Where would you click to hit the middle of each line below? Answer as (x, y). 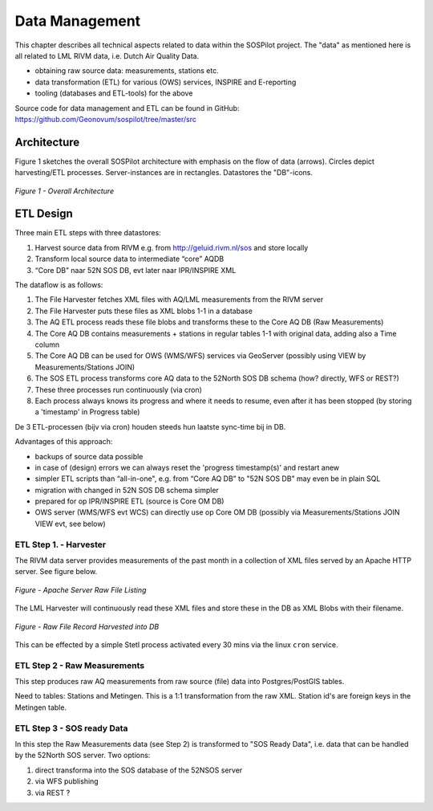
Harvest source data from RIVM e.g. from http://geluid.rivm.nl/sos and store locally (172, 247)
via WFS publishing (67, 781)
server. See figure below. (56, 572)
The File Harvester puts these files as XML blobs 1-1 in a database (144, 311)
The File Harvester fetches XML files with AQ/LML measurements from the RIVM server (179, 300)
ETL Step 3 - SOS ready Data (71, 728)
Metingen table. (41, 707)
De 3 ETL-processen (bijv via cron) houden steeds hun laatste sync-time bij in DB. (150, 426)
